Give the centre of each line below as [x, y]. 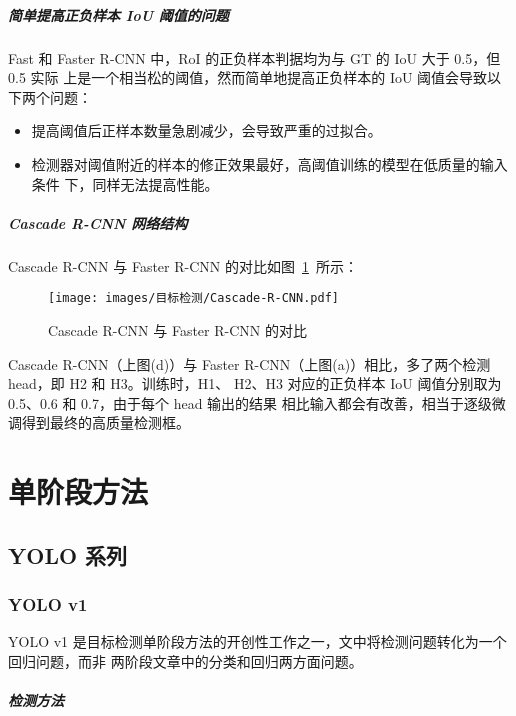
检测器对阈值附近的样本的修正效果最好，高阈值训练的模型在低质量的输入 [269, 163]
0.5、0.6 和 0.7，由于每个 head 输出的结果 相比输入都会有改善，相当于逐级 [250, 402]
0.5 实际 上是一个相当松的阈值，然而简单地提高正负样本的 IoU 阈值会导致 [248, 77]
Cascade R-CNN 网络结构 [98, 222]
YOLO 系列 [68, 554]
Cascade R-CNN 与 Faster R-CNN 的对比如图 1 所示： [183, 265]
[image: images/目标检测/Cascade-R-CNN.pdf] [193, 298]
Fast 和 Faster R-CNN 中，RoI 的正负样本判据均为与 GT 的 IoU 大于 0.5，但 [254, 57]
